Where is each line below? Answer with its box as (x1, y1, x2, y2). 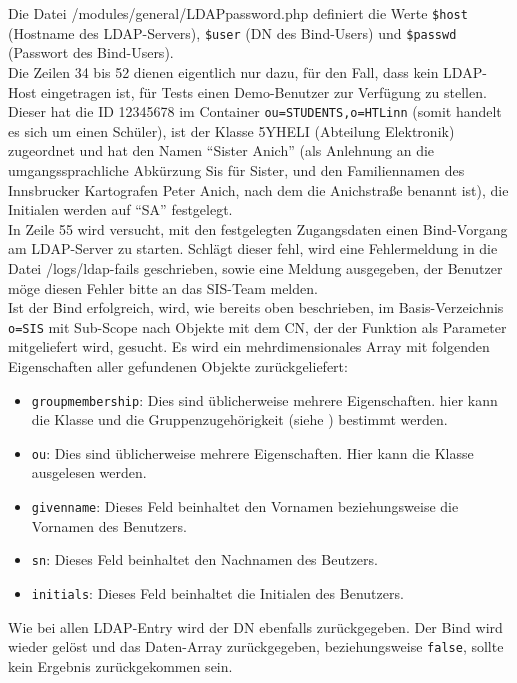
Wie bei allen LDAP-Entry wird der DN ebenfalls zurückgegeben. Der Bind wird (8, 616, 503, 637)
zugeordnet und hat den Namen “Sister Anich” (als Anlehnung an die (8, 140, 435, 161)
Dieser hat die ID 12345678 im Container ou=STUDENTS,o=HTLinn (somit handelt (8, 101, 502, 122)
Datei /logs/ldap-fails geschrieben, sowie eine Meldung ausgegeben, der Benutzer (8, 257, 503, 278)
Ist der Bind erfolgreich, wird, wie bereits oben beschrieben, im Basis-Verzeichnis (8, 297, 504, 318)
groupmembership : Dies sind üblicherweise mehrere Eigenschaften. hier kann (31, 389, 498, 410)
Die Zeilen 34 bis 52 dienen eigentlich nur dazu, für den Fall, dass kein (8, 61, 439, 82)
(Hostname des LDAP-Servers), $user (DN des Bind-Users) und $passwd (8, 22, 457, 43)
